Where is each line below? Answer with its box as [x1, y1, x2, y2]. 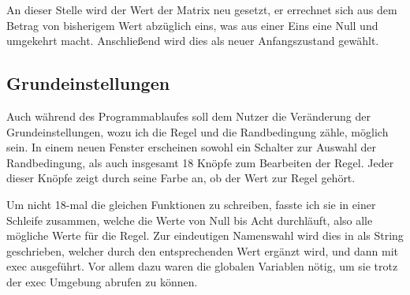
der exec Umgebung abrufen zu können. [6, 273, 198, 289]
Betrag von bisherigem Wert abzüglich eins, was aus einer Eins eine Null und [6, 17, 378, 33]
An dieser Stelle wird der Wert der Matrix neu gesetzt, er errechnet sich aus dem [6, 2, 397, 17]
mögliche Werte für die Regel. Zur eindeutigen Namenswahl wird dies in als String [6, 227, 404, 244]
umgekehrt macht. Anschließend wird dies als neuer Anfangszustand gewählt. [6, 32, 379, 49]
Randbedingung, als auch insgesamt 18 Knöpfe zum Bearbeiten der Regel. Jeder [6, 154, 394, 170]
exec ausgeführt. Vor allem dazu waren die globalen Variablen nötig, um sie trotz [6, 258, 398, 274]
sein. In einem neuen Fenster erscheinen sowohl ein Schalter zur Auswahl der [6, 139, 376, 155]
